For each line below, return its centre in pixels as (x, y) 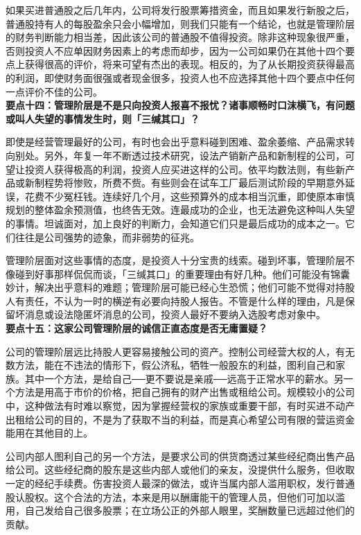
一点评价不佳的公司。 (54, 91)
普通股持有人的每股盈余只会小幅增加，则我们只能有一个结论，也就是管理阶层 (180, 23)
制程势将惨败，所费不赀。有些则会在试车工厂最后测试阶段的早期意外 (190, 183)
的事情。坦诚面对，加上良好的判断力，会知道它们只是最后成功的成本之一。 (175, 223)
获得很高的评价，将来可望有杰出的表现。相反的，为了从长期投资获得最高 (190, 64)
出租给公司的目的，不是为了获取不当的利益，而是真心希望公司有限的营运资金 (180, 419)
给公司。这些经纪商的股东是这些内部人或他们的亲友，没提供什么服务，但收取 (180, 470)
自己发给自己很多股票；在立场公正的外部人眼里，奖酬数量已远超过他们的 (190, 510)
